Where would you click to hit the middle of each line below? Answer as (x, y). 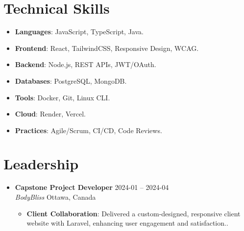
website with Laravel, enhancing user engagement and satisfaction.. (127, 223)
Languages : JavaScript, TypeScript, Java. (79, 32)
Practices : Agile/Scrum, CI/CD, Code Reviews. (88, 130)
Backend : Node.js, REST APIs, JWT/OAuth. (85, 64)
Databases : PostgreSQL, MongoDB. (71, 81)
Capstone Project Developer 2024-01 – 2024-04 (92, 187)
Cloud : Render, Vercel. (50, 114)
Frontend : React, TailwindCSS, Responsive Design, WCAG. (107, 48)
